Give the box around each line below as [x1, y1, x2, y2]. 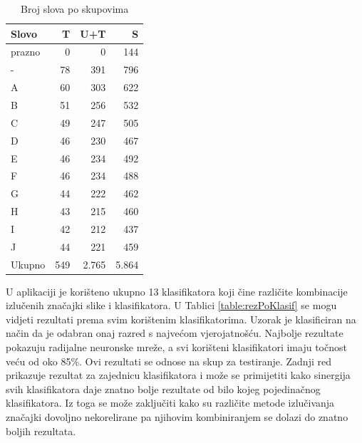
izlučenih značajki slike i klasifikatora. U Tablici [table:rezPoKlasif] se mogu [6, 298, 337, 313]
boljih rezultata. [6, 423, 76, 438]
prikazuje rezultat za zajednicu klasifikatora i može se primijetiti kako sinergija [6, 368, 351, 382]
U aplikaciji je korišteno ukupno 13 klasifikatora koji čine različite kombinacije [6, 283, 348, 298]
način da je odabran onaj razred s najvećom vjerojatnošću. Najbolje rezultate [6, 325, 343, 340]
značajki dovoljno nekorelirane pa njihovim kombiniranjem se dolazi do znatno [6, 410, 348, 424]
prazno [11, 44, 41, 59]
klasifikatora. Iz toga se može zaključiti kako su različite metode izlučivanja [6, 395, 335, 410]
